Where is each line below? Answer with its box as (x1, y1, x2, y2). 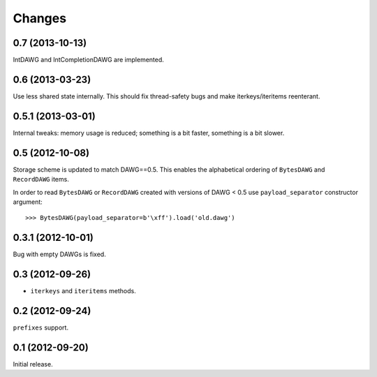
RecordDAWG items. (13, 175, 69, 184)
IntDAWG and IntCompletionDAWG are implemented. (13, 56, 164, 64)
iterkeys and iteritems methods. (30, 287, 136, 295)
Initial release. (13, 360, 53, 368)
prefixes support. (13, 323, 69, 332)
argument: (13, 198, 43, 206)
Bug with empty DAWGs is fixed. (13, 250, 106, 258)
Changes (13, 10, 66, 26)
